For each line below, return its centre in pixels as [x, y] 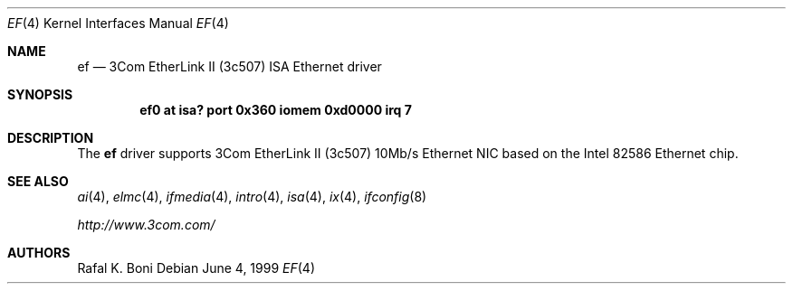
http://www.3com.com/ [146, 225]
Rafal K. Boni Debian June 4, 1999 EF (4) [196, 268]
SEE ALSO [38, 181]
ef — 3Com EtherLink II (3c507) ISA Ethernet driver [229, 66]
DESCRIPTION [51, 138]
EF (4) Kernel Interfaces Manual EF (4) [118, 23]
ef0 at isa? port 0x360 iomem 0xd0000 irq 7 [276, 110]
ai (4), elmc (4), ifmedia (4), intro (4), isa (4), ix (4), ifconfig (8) [252, 197]
